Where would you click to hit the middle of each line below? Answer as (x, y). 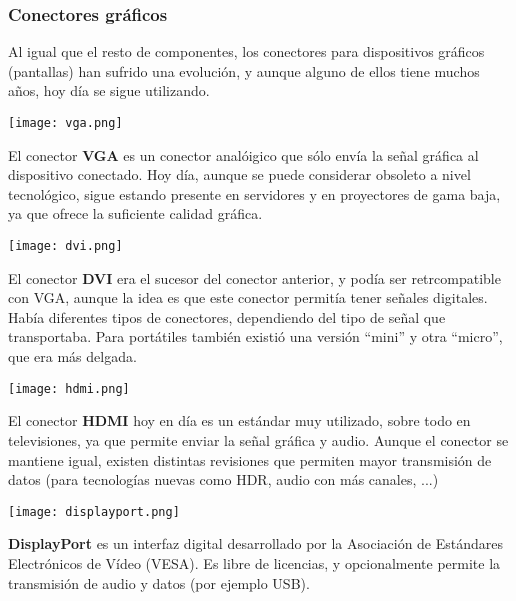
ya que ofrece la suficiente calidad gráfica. (135, 213)
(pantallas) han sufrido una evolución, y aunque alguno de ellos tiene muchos (244, 70)
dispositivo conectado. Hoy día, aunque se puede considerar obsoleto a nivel (239, 174)
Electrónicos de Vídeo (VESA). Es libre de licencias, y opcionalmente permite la (254, 562)
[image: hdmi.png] (69, 388)
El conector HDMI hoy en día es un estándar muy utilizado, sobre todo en (239, 420)
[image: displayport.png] (94, 511)
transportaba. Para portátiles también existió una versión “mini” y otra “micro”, (255, 336)
